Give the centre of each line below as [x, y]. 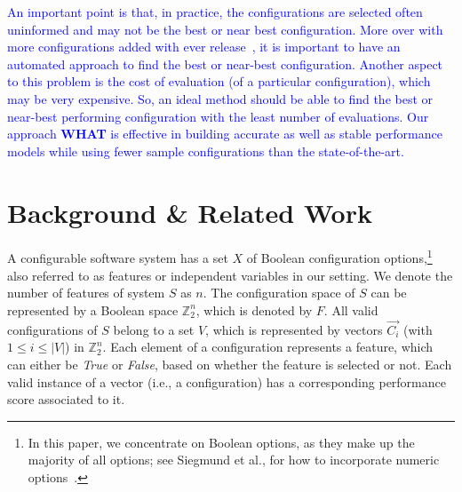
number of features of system [86, 293]
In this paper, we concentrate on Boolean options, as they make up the [221, 442]
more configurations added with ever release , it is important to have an [204, 47]
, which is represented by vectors [294, 329]
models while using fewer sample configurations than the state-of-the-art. [206, 151]
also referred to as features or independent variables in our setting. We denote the [230, 275]
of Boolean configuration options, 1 [339, 257]
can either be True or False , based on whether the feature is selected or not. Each [230, 364]
